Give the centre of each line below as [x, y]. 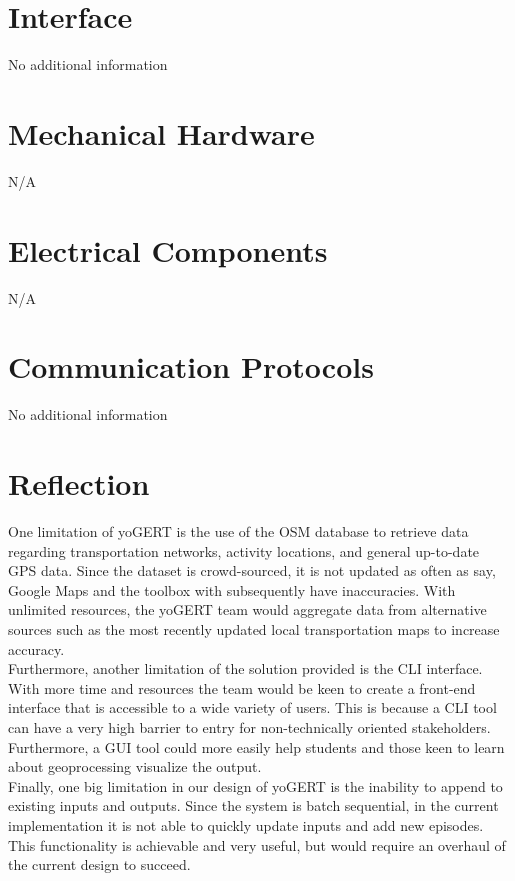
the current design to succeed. [99, 864]
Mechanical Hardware [161, 132]
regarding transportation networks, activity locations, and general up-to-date [244, 550]
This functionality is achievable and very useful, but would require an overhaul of [257, 844]
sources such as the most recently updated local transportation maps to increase [254, 628]
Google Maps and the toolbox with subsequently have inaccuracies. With [232, 589]
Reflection [79, 483]
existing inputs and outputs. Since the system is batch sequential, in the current [253, 805]
